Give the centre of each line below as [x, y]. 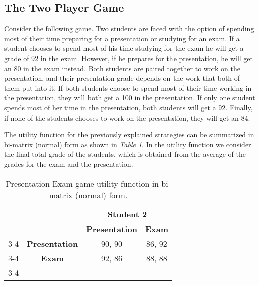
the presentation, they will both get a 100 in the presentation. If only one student [130, 98]
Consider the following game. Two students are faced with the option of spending [129, 28]
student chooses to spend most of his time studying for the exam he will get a [124, 48]
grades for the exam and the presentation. [69, 164]
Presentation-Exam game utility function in [82, 183]
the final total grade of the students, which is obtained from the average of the [125, 154]
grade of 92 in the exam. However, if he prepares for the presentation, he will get [129, 58]
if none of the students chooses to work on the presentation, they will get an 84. [127, 117]
